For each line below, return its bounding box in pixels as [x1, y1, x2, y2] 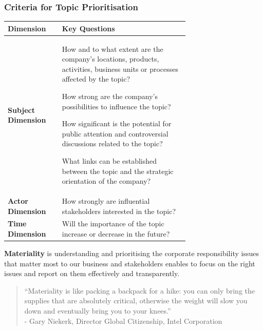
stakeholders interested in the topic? [62, 205, 176, 216]
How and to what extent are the [62, 43, 163, 54]
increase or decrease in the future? [62, 228, 170, 239]
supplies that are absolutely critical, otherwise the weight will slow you [24, 295, 248, 306]
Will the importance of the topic [62, 218, 164, 229]
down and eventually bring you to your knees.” [24, 305, 171, 316]
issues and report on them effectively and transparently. [4, 268, 180, 279]
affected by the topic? [62, 73, 130, 84]
